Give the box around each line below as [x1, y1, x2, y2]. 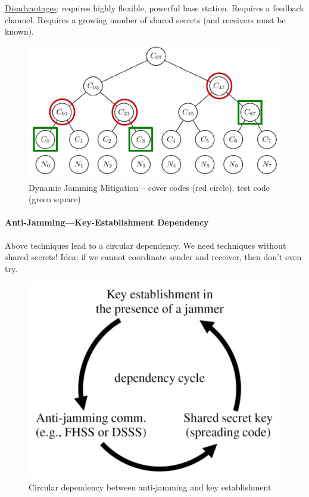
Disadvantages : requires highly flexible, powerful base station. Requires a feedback [5, 2, 304, 14]
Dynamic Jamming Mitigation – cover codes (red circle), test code [29, 181, 270, 193]
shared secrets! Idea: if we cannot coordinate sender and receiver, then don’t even [5, 251, 302, 263]
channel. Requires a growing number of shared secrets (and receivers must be [5, 13, 286, 26]
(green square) [29, 193, 81, 205]
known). [5, 25, 35, 38]
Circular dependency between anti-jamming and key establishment [29, 481, 271, 493]
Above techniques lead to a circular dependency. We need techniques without [5, 239, 286, 251]
